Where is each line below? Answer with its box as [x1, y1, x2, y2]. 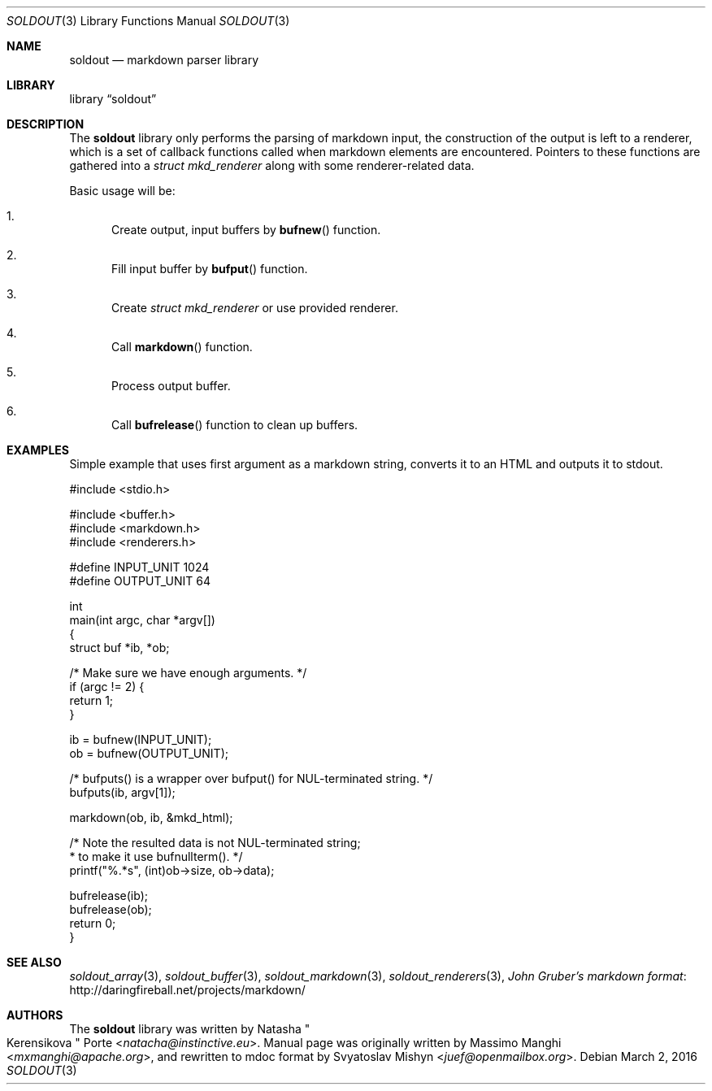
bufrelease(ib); [69, 889, 148, 902]
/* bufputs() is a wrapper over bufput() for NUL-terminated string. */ [69, 772, 433, 785]
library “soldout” [69, 92, 157, 106]
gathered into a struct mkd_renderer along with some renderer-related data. [69, 159, 475, 172]
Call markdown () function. [111, 340, 253, 354]
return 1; [69, 693, 114, 707]
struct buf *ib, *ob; [69, 641, 170, 654]
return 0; [69, 916, 116, 930]
